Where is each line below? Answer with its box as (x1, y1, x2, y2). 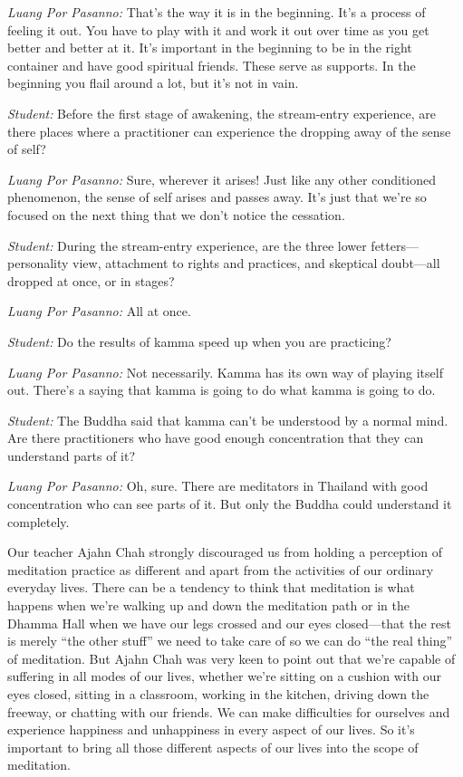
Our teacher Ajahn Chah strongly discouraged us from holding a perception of (7, 542, 443, 561)
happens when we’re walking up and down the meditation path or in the (7, 596, 410, 615)
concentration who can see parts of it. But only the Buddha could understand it (7, 494, 452, 513)
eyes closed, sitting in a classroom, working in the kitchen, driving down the (7, 685, 429, 703)
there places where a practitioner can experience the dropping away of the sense (7, 121, 451, 140)
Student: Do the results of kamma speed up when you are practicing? (7, 331, 391, 350)
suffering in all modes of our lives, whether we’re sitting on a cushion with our (7, 667, 441, 686)
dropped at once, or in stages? (7, 271, 175, 290)
